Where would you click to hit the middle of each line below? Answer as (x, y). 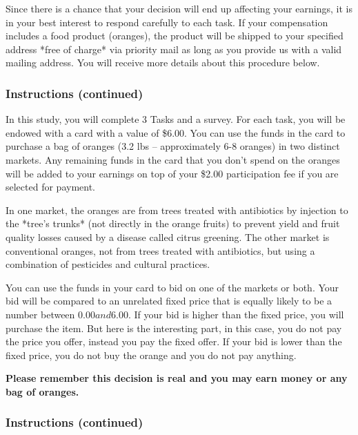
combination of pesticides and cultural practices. (108, 264)
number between (40, 314)
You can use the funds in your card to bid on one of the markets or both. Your (172, 287)
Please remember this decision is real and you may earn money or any (177, 378)
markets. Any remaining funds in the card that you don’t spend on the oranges (173, 159)
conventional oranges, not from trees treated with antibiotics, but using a (160, 250)
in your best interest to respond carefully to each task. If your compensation (167, 22)
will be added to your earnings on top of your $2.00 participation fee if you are (172, 173)
